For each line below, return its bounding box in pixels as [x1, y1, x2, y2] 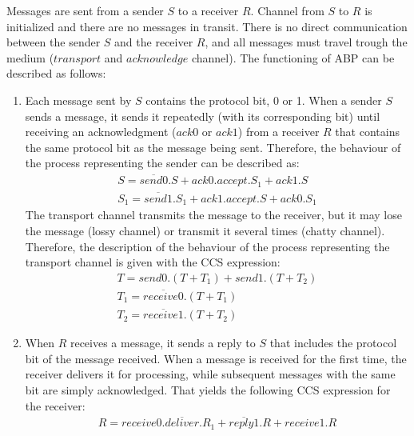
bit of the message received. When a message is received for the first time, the [25, 350, 407, 366]
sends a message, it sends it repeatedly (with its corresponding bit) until [25, 107, 380, 124]
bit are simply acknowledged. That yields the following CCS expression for [25, 382, 391, 398]
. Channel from [250, 2, 324, 18]
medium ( [6, 49, 54, 66]
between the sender [6, 34, 101, 50]
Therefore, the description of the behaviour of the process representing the [25, 238, 390, 254]
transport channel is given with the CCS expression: [25, 254, 281, 270]
